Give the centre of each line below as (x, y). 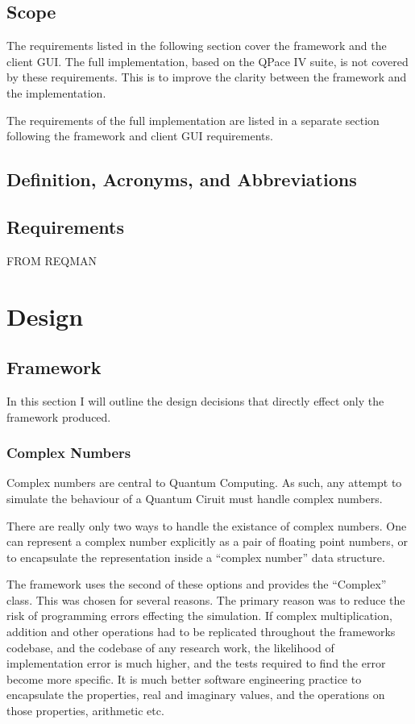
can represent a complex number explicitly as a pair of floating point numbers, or (207, 541)
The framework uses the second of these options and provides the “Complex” (197, 584)
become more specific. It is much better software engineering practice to (184, 678)
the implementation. (56, 92)
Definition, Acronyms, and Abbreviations (182, 179)
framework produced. (59, 416)
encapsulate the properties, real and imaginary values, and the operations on (196, 695)
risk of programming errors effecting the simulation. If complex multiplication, (199, 616)
